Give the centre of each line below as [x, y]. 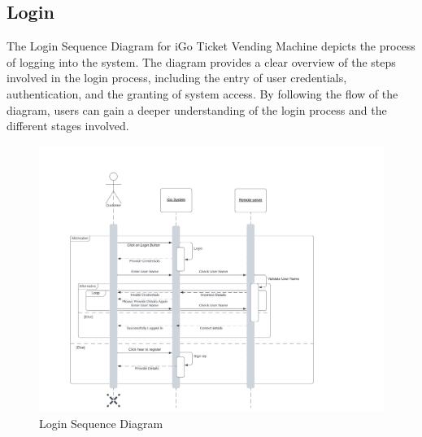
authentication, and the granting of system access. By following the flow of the [202, 93]
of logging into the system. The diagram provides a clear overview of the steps [201, 61]
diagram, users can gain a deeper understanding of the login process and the [197, 109]
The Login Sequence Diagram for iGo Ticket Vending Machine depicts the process [211, 46]
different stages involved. [68, 126]
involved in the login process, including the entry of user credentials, [177, 78]
